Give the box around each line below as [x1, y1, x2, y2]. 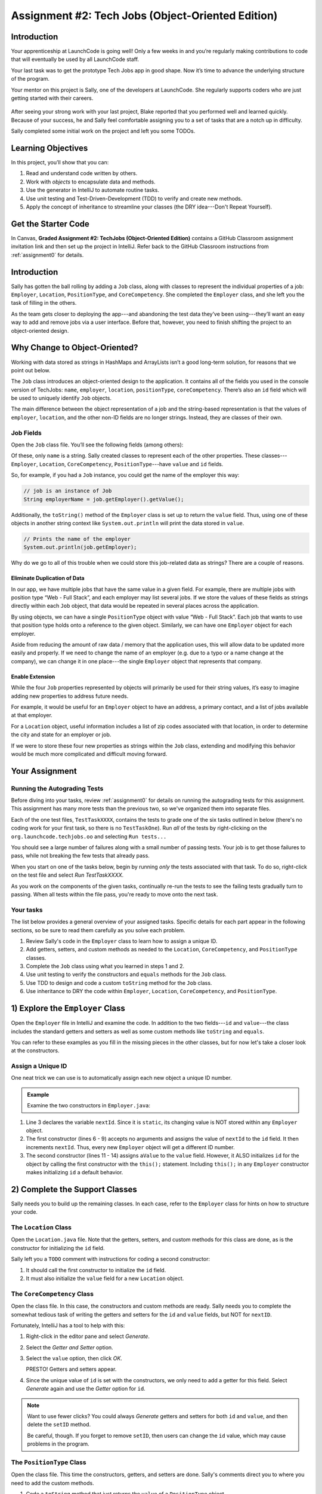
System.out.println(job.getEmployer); [23, 544, 137, 551]
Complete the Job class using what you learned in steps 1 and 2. [26, 963, 185, 970]
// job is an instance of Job [23, 488, 112, 494]
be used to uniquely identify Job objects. [11, 394, 112, 402]
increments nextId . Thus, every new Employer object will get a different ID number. [26, 1143, 235, 1150]
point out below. [11, 366, 51, 373]
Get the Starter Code [11, 219, 89, 229]
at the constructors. [11, 1047, 60, 1054]
